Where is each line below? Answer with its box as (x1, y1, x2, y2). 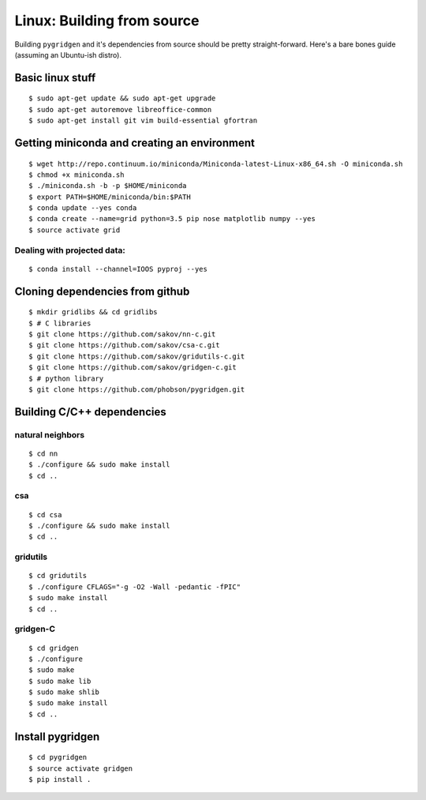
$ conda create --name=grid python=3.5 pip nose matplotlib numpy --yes (28, 214, 316, 223)
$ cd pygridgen (28, 753, 88, 762)
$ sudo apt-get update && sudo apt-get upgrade (28, 94, 216, 103)
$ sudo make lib (28, 676, 92, 685)
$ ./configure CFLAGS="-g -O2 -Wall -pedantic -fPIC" (28, 582, 241, 592)
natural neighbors (14, 429, 85, 440)
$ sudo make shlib (28, 688, 100, 697)
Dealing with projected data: (14, 245, 125, 256)
